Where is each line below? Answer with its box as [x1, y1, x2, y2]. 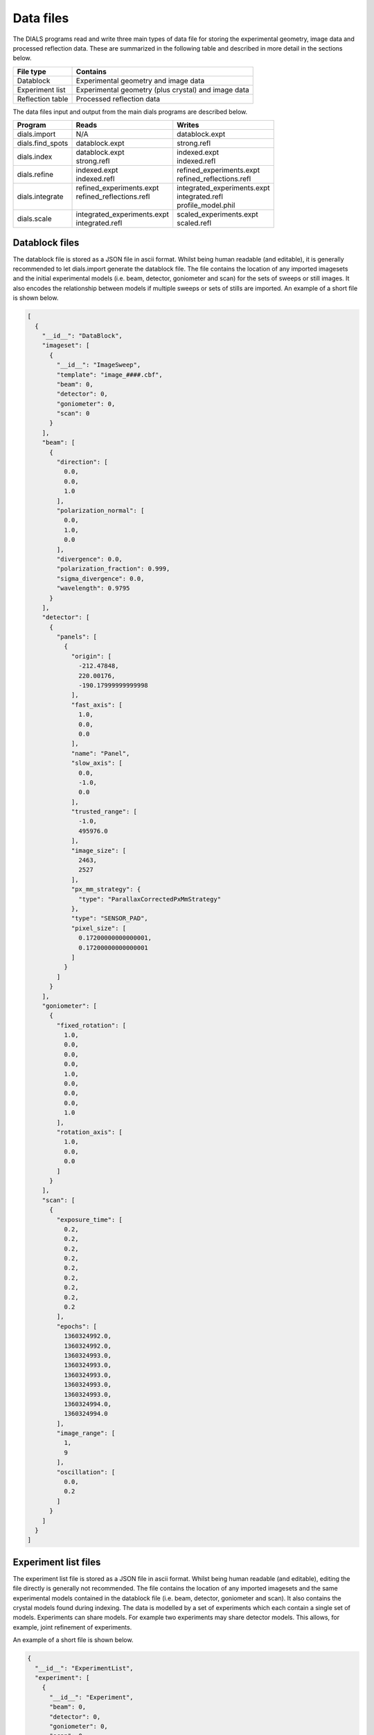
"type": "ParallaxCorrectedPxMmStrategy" [78, 895, 222, 903]
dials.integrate [17, 192, 64, 201]
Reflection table [17, 94, 69, 103]
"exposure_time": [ [56, 1215, 123, 1224]
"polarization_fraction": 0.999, [56, 565, 170, 573]
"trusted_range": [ [71, 808, 138, 815]
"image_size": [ [71, 847, 127, 854]
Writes [177, 120, 199, 130]
